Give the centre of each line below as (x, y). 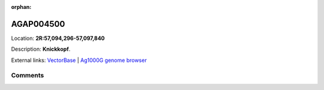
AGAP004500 (38, 24)
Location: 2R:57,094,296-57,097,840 (58, 38)
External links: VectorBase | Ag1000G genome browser (79, 60)
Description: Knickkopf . (41, 49)
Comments (28, 76)
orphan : (21, 7)
